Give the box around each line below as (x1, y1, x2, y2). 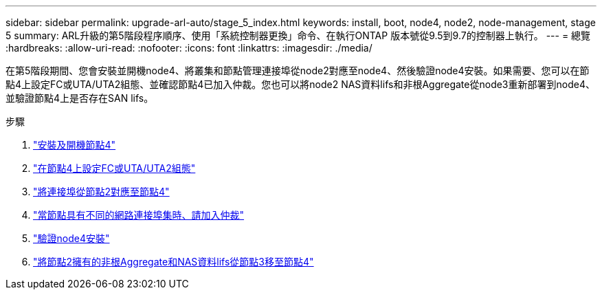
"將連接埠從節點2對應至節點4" (33, 186, 170, 197)
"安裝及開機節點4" (33, 139, 116, 151)
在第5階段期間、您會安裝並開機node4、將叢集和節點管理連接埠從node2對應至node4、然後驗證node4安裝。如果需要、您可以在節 (5, 65, 590, 76)
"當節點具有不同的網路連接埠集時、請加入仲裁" (33, 209, 245, 221)
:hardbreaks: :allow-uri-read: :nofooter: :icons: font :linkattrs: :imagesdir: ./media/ (5, 42, 372, 54)
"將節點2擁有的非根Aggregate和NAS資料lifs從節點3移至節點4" (33, 256, 314, 267)
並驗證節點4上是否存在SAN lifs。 (5, 92, 154, 104)
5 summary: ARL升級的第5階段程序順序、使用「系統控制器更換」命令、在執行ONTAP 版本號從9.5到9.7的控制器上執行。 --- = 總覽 (5, 30, 591, 41)
